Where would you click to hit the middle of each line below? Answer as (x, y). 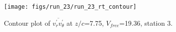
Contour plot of (27, 23)
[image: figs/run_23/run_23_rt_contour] (70, 7)
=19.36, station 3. (146, 23)
